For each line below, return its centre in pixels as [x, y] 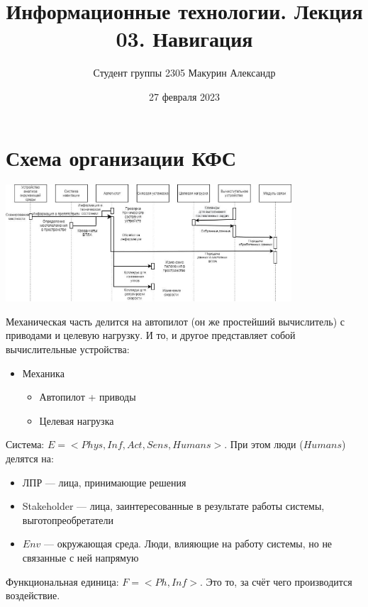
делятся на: [30, 458]
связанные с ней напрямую [80, 557]
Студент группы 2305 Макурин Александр [184, 73]
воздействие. [33, 595]
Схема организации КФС [121, 157]
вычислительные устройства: [68, 349]
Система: [25, 444]
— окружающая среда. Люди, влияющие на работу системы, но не [188, 544]
